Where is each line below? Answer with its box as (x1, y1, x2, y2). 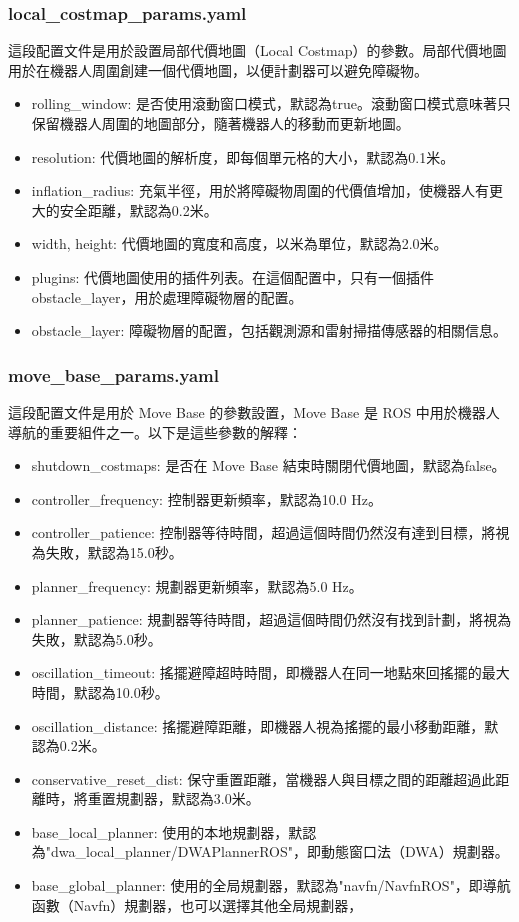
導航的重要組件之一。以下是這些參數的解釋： (8, 421, 302, 442)
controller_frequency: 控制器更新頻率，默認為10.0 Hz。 (31, 488, 382, 509)
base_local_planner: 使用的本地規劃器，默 (31, 821, 303, 842)
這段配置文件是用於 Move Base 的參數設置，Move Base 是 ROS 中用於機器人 (8, 401, 500, 422)
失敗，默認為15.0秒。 (45, 541, 183, 562)
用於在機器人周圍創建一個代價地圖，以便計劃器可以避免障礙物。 (8, 59, 428, 80)
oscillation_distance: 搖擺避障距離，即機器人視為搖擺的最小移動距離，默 (31, 715, 499, 736)
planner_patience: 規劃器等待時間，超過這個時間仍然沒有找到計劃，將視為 (31, 609, 512, 630)
